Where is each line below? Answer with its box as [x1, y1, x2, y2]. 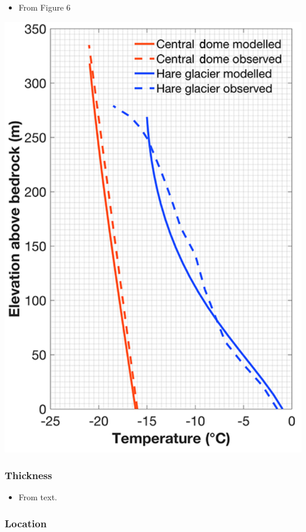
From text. [18, 491, 57, 503]
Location [5, 516, 47, 530]
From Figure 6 [18, 1, 71, 13]
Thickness [5, 468, 52, 483]
